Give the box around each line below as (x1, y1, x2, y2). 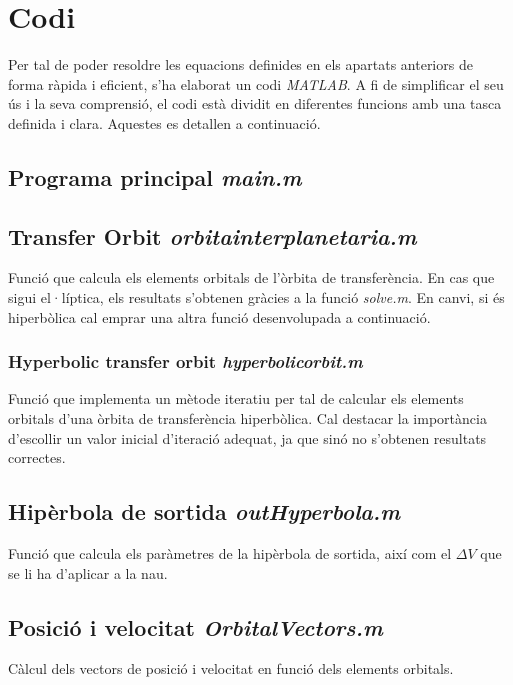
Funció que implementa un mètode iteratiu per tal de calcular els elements (8, 388, 464, 409)
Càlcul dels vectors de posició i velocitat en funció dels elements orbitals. (8, 658, 454, 679)
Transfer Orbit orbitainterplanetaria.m (8, 220, 417, 251)
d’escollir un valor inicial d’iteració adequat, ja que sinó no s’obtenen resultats (8, 427, 487, 448)
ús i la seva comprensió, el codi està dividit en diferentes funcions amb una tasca (8, 93, 502, 114)
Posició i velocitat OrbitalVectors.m (8, 611, 383, 642)
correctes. (8, 447, 66, 468)
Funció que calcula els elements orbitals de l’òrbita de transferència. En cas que (8, 267, 495, 288)
